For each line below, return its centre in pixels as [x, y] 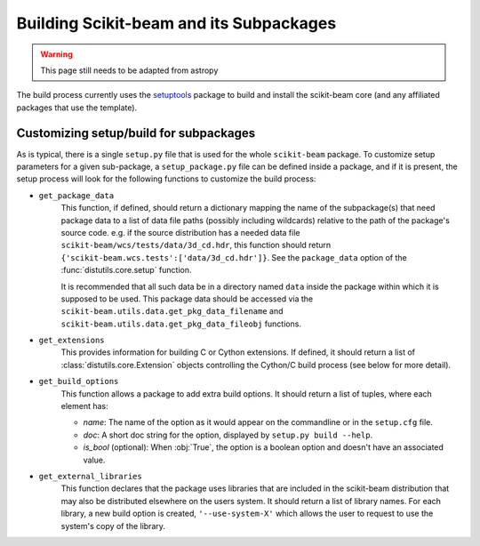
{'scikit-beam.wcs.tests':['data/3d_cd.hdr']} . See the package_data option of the [234, 257]
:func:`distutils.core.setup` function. [126, 270]
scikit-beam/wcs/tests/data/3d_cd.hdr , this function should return [196, 245]
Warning [56, 54]
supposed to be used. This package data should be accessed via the [187, 299]
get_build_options [79, 381]
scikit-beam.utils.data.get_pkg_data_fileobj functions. [181, 324]
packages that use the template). [77, 108]
